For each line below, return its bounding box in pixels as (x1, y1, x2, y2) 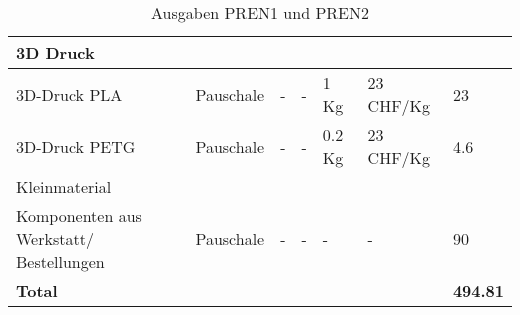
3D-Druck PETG (16, 134, 136, 158)
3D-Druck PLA (16, 82, 123, 106)
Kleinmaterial (16, 175, 112, 198)
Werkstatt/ (16, 227, 94, 250)
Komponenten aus (16, 204, 142, 227)
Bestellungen (16, 250, 105, 273)
